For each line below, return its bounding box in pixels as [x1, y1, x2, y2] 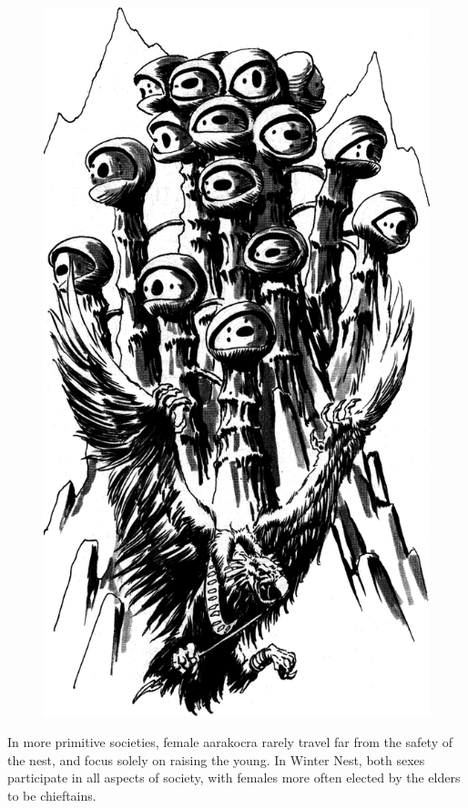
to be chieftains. [7, 785, 97, 804]
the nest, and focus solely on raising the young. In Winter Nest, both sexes [7, 750, 425, 769]
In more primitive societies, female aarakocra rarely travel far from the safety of [7, 732, 453, 752]
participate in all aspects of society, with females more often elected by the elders [7, 768, 461, 787]
